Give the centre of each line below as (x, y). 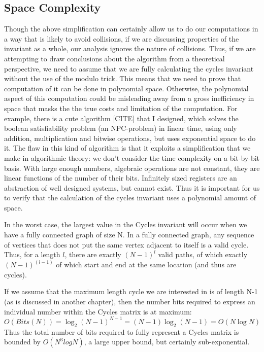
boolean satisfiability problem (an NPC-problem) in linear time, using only (121, 128)
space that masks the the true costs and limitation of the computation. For (121, 108)
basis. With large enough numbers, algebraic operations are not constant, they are (132, 168)
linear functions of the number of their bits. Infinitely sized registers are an (121, 178)
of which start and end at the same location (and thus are (146, 265)
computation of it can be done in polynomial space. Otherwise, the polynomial (126, 88)
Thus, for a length (32, 254)
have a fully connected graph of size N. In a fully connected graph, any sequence (129, 235)
